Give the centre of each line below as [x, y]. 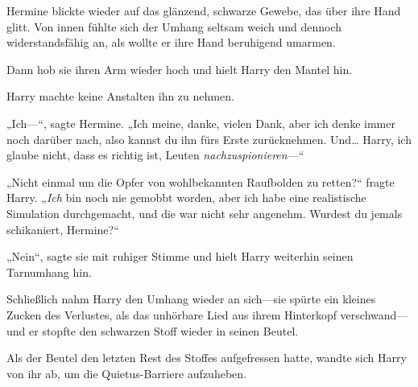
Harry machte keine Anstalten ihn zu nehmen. [120, 96]
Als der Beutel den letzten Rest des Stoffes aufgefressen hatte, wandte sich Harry [207, 358]
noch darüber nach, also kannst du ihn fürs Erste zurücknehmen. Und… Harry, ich [209, 139]
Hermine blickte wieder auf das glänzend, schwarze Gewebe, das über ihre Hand [204, 10]
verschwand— [374, 314]
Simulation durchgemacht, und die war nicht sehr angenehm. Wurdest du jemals [205, 213]
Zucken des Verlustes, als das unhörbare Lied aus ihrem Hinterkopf [172, 314]
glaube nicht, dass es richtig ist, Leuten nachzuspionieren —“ [155, 155]
